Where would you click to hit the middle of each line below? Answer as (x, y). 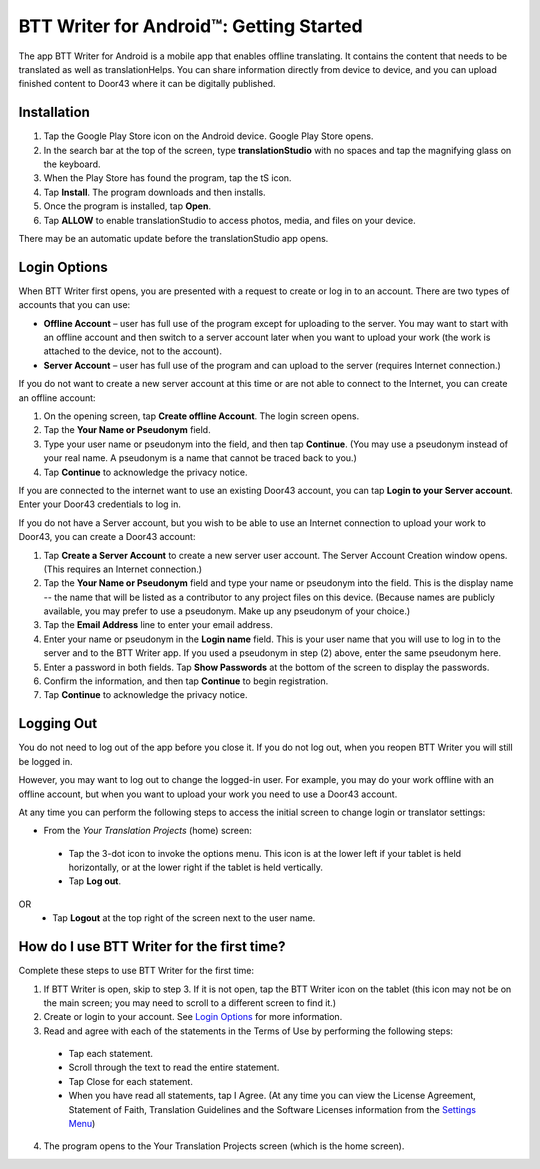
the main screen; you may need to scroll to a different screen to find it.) (190, 1002)
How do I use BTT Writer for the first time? (152, 946)
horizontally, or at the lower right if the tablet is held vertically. (196, 867)
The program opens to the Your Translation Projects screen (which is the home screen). (224, 1146)
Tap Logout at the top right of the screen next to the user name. (184, 918)
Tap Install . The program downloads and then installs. (154, 192)
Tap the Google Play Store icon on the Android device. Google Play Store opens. (208, 136)
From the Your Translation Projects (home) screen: (147, 831)
